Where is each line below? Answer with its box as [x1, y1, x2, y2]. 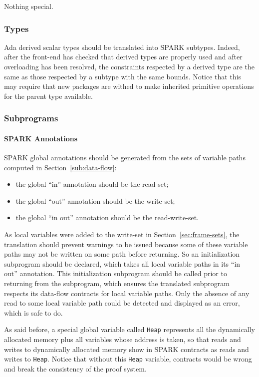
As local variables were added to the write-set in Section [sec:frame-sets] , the [4, 229, 240, 239]
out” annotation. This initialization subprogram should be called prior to [4, 268, 227, 279]
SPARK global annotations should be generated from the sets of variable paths [4, 152, 246, 163]
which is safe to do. [4, 307, 63, 318]
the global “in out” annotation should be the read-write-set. [15, 212, 199, 223]
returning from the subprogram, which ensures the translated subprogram [4, 278, 230, 288]
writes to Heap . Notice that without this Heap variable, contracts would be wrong [4, 354, 252, 364]
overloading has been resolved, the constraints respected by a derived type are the [4, 61, 255, 71]
